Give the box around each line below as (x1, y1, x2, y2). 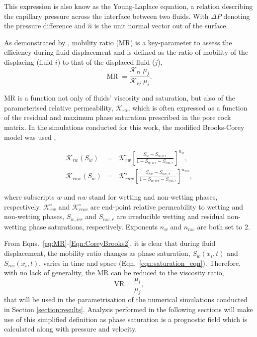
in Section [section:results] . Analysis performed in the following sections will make (4, 304, 253, 315)
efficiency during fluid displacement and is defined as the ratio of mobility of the (4, 47, 249, 57)
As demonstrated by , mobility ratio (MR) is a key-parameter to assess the (4, 37, 232, 47)
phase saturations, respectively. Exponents (29, 221, 158, 231)
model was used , (4, 131, 56, 142)
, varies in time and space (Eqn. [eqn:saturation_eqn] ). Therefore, (39, 257, 241, 268)
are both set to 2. (197, 221, 250, 231)
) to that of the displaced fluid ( (57, 56, 155, 67)
